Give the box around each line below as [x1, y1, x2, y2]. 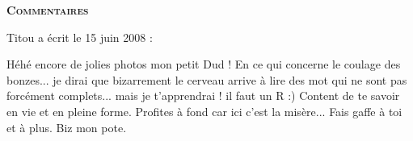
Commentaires [6, 2, 89, 18]
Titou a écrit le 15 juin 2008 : [6, 28, 153, 45]
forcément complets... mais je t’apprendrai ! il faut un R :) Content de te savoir [6, 87, 400, 104]
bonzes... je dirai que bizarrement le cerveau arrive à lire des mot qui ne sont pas [6, 71, 407, 88]
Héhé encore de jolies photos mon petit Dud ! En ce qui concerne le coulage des [6, 56, 401, 73]
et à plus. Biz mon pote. [6, 118, 127, 135]
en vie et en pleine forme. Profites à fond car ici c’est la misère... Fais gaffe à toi [6, 102, 402, 119]
